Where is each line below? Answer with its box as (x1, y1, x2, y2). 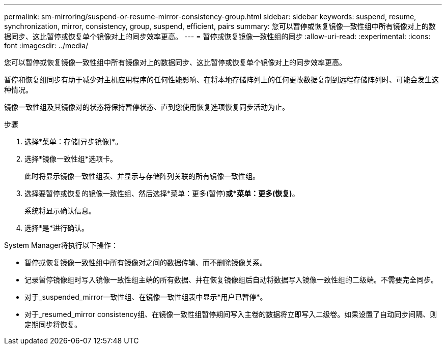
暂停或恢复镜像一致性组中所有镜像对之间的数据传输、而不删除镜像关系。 (24, 258, 267, 267)
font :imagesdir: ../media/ (4, 41, 89, 50)
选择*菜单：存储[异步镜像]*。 (24, 137, 123, 146)
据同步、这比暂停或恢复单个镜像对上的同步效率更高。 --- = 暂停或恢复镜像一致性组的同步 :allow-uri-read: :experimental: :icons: (4, 32, 431, 41)
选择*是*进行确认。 (24, 224, 89, 232)
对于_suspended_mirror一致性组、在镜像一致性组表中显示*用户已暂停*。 (24, 293, 267, 301)
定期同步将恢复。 (24, 320, 81, 329)
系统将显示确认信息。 (24, 206, 96, 215)
